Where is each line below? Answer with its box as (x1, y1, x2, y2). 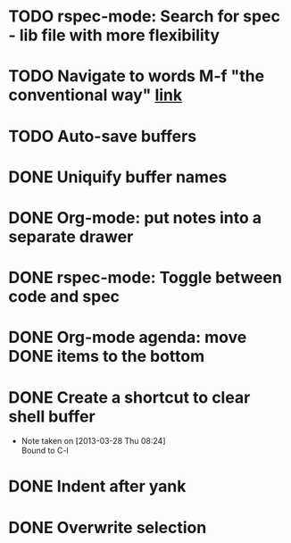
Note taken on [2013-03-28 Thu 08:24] (21, 436, 166, 447)
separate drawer (8, 226, 134, 246)
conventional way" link (8, 85, 183, 105)
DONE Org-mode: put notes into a (8, 207, 262, 228)
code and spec (8, 287, 121, 307)
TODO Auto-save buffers (8, 126, 197, 146)
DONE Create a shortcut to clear (8, 387, 251, 407)
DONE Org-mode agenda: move (8, 328, 247, 347)
